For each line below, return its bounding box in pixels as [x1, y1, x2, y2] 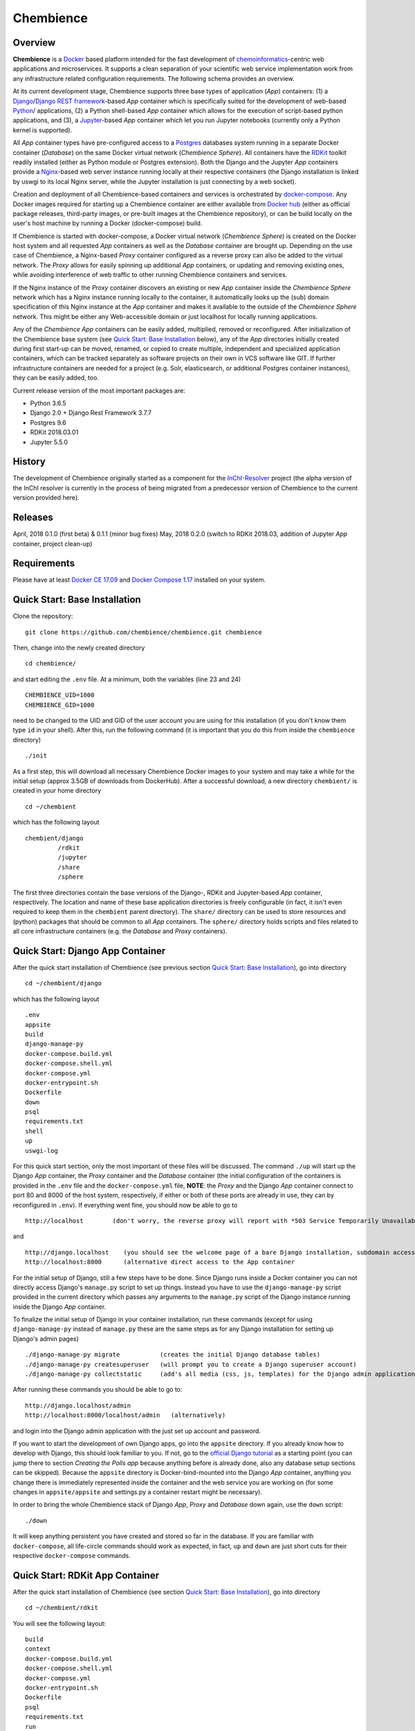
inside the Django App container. [12, 1302, 107, 1311]
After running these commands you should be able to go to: [12, 1385, 183, 1394]
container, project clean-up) [12, 539, 93, 548]
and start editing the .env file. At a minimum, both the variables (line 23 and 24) [12, 675, 241, 683]
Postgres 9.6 [30, 418, 66, 427]
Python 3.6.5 [30, 399, 66, 407]
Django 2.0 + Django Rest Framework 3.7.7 [30, 409, 152, 417]
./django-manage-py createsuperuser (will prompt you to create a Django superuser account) [25, 1361, 358, 1368]
